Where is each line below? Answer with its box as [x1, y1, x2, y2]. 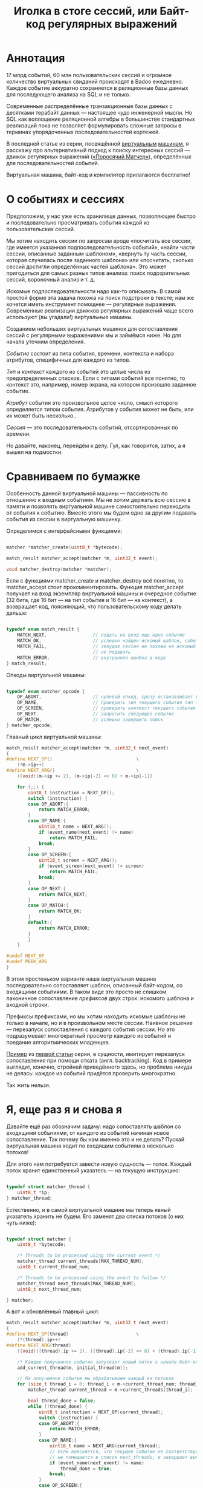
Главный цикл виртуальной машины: [6, 733, 101, 740]
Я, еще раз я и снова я [6, 1103, 123, 1117]
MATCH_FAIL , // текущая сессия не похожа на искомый [17, 643, 196, 650]
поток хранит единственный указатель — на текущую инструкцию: [6, 1166, 180, 1174]
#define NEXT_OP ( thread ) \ [6, 1331, 139, 1338]
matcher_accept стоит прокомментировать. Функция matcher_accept [6, 584, 184, 591]
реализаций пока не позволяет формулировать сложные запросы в [6, 121, 182, 129]
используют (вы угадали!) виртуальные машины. [6, 313, 134, 320]
